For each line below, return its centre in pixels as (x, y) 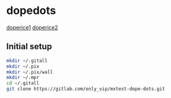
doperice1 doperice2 (32, 27)
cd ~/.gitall (23, 83)
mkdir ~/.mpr (23, 78)
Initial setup (29, 47)
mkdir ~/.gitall (27, 61)
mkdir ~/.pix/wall (30, 72)
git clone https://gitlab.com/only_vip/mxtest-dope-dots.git (86, 89)
